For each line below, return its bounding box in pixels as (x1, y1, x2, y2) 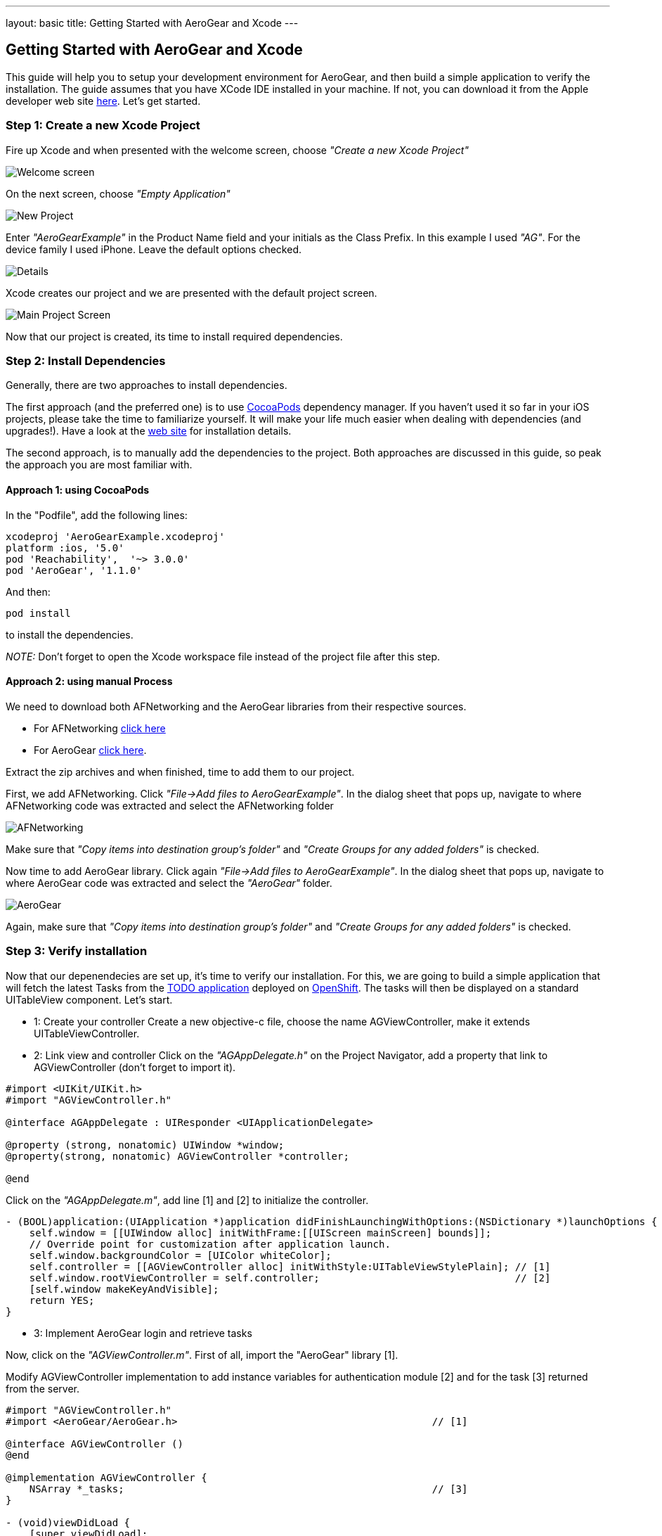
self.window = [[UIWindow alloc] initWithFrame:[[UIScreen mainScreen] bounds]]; (29, 1227, 492, 1239)
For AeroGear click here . (34, 743, 147, 756)
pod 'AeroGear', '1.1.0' (6, 564, 142, 576)
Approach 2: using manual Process (6, 675, 173, 688)
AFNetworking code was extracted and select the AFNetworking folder (6, 799, 334, 812)
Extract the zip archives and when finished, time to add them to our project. (6, 765, 355, 778)
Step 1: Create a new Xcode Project (6, 118, 200, 133)
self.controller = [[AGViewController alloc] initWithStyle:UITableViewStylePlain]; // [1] (29, 1260, 551, 1272)
